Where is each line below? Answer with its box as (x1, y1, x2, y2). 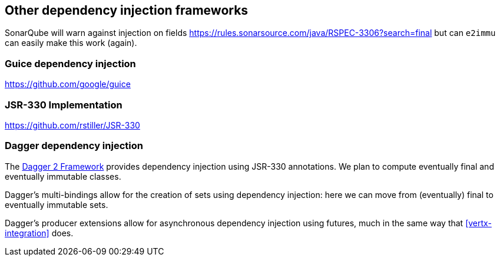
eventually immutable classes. (5, 171, 121, 181)
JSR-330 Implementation (5, 98, 122, 111)
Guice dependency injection (5, 57, 136, 70)
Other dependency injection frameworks (5, 3, 249, 18)
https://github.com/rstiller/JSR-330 (5, 120, 140, 130)
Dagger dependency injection (5, 140, 143, 152)
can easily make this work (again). (5, 38, 137, 48)
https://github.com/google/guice (5, 79, 131, 90)
